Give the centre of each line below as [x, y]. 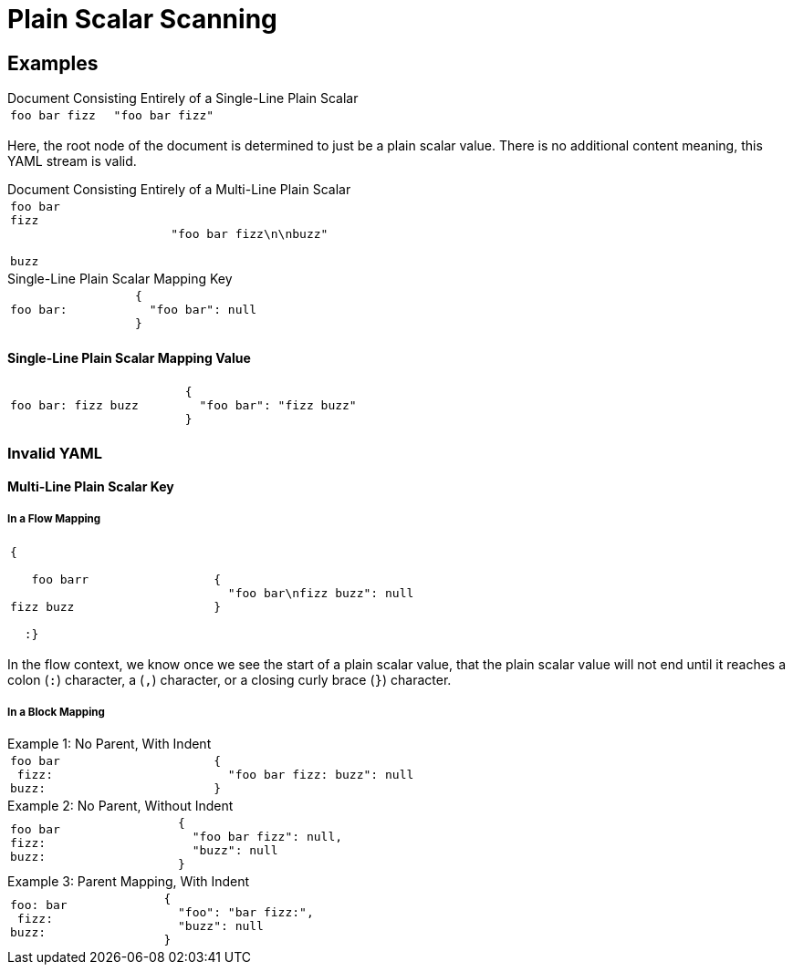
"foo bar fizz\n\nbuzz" [250, 234]
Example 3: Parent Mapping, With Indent [129, 881]
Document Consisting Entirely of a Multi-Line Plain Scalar [179, 190]
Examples [53, 63]
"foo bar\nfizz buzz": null [321, 594]
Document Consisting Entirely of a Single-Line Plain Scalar [183, 98]
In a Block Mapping [56, 712]
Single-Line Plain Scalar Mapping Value [129, 357]
